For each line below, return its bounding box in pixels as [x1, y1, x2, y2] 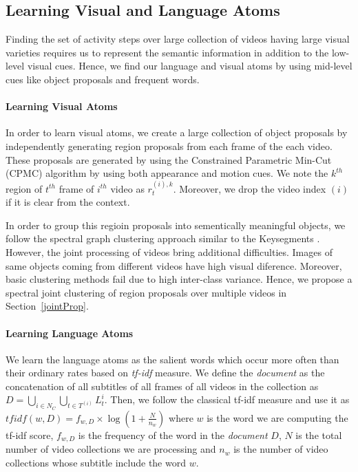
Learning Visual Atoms [6, 99, 118, 114]
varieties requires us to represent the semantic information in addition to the [6, 45, 329, 59]
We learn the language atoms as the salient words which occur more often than [6, 352, 339, 366]
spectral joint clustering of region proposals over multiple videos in [6, 285, 287, 299]
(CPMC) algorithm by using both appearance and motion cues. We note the [6, 166, 328, 180]
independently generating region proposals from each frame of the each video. [6, 138, 333, 153]
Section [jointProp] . [6, 299, 89, 313]
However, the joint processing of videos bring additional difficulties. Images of [6, 244, 333, 259]
